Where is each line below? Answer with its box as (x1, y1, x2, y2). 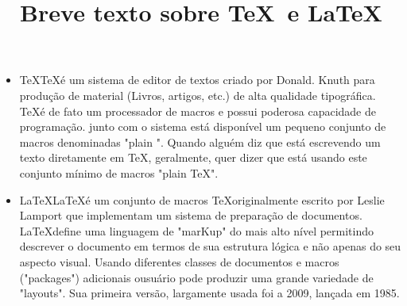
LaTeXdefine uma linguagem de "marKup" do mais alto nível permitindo (19, 222, 374, 239)
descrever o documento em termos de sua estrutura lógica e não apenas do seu (19, 238, 401, 254)
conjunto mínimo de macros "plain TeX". (19, 164, 219, 181)
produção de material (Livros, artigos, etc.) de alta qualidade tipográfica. (19, 86, 376, 103)
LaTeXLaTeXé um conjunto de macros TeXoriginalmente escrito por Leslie (19, 191, 385, 208)
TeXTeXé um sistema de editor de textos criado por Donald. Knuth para (19, 71, 375, 88)
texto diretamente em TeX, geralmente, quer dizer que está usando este (19, 149, 367, 166)
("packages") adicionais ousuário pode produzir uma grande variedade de (19, 269, 374, 285)
